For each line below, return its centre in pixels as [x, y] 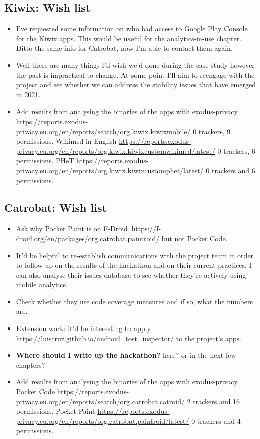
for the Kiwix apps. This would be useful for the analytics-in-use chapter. [129, 38]
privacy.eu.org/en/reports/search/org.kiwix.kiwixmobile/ [103, 131]
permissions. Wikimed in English [66, 141]
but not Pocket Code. [194, 238]
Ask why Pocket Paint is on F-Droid [72, 228]
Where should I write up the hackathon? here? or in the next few [126, 355]
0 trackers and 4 [216, 421]
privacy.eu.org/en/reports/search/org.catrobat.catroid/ [100, 401]
